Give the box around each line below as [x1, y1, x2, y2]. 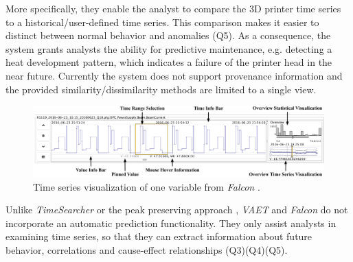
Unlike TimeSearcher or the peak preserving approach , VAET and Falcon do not [5, 202, 348, 217]
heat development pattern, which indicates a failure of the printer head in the [5, 55, 332, 69]
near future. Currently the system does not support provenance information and [5, 68, 343, 82]
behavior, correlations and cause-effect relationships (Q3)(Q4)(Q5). [5, 243, 288, 257]
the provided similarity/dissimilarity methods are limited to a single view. [5, 82, 317, 96]
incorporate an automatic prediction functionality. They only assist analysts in [5, 215, 337, 230]
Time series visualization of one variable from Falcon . [33, 179, 260, 193]
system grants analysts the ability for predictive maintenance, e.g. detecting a [5, 41, 332, 56]
